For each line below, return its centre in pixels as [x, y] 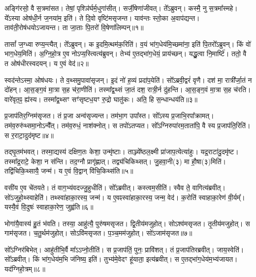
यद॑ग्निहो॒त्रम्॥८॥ [25, 269]
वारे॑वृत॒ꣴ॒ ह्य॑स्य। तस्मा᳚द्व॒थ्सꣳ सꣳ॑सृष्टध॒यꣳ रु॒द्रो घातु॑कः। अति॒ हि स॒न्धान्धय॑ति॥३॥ [101, 99]
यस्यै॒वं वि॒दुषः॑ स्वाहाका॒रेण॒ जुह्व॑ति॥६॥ [49, 207]
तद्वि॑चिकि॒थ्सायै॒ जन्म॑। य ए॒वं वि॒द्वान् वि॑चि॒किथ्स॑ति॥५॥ [69, 171]
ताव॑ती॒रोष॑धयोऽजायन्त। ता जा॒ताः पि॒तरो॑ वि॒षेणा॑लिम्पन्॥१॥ [74, 27]
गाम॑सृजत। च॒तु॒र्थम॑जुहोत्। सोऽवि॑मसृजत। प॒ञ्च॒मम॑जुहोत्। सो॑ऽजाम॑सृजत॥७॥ [98, 233]
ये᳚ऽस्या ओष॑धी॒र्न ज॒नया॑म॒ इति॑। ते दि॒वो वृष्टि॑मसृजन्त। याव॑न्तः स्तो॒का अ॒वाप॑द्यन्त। [102, 17]
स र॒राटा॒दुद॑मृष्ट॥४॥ [29, 135]
